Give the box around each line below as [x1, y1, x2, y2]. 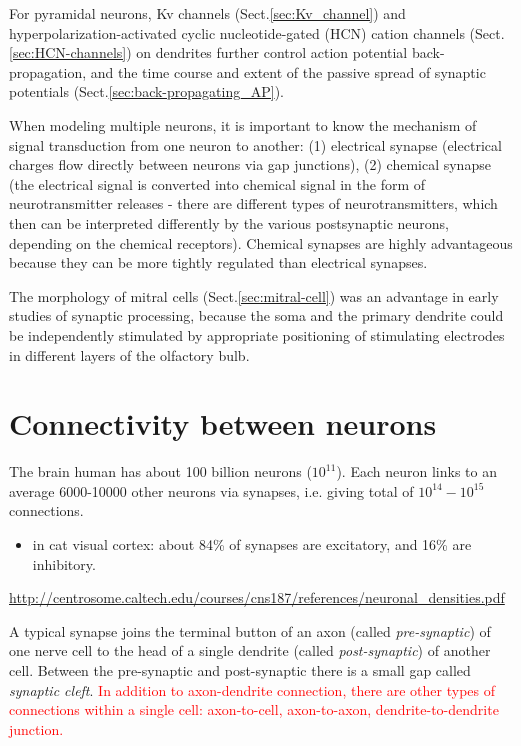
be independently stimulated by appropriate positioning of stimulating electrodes [9, 324, 505, 345]
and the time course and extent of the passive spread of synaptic [90, 61, 486, 82]
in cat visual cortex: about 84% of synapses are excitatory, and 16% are [32, 534, 472, 554]
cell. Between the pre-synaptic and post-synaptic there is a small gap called [9, 659, 471, 680]
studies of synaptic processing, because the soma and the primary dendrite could [9, 305, 504, 326]
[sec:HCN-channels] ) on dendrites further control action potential [9, 42, 408, 63]
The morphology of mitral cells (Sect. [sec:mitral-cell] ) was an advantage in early [9, 285, 499, 306]
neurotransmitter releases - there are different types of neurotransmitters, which [9, 193, 498, 214]
